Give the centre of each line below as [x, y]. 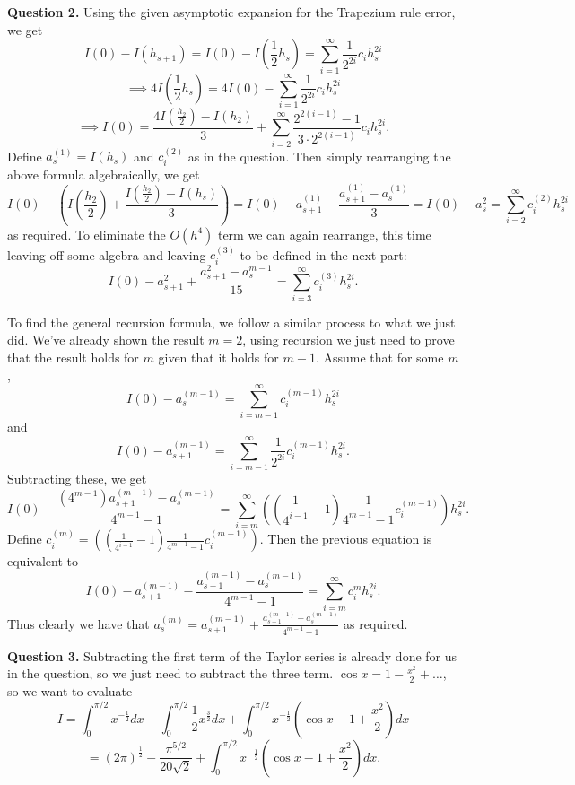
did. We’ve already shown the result [106, 340]
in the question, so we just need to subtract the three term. [170, 673]
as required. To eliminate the [87, 234]
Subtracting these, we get [77, 479]
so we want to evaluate [70, 690]
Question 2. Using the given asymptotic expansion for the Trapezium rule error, [231, 12]
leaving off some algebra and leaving [107, 254]
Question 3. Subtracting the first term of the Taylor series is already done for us [232, 655]
